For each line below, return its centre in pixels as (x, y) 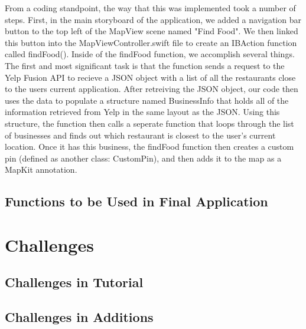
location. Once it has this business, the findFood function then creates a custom (149, 147)
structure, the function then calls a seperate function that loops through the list (149, 123)
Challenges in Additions (79, 317)
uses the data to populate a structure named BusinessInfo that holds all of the (147, 100)
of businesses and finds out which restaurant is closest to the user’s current (140, 135)
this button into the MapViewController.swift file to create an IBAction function (151, 42)
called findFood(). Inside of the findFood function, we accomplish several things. (150, 54)
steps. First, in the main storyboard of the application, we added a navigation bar (153, 19)
